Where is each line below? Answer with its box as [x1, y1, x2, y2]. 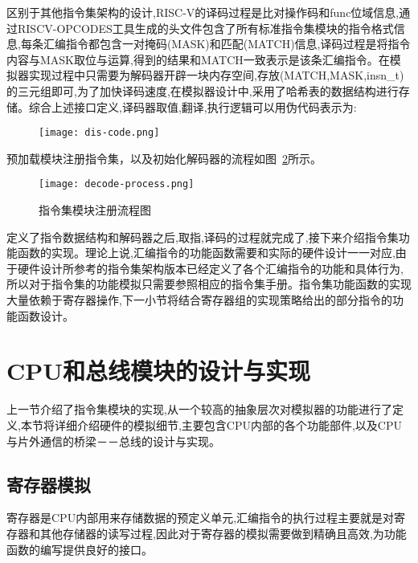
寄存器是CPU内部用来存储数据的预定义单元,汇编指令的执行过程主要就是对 [6, 509, 395, 526]
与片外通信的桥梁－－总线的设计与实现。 [6, 432, 220, 449]
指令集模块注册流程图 [39, 202, 151, 218]
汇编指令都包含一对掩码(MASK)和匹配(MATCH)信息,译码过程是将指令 [43, 35, 411, 52]
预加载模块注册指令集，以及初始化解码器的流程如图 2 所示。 [6, 149, 322, 166]
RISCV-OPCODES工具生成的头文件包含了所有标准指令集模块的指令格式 [17, 19, 394, 36]
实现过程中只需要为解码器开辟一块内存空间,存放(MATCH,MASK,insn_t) [28, 67, 404, 84]
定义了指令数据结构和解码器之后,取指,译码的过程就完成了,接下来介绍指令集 [6, 228, 399, 245]
